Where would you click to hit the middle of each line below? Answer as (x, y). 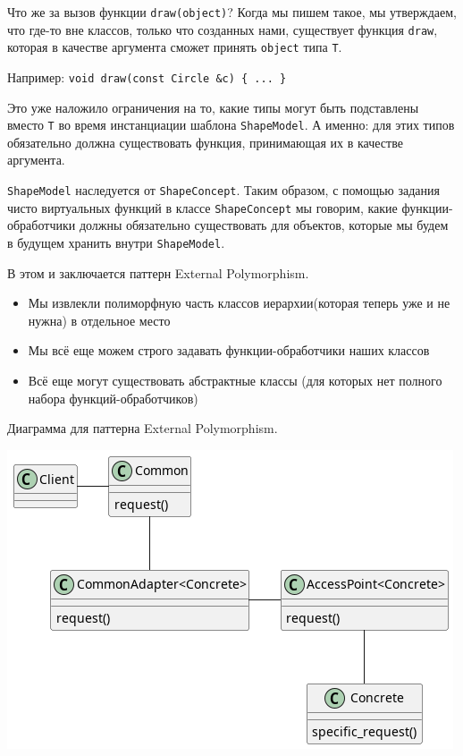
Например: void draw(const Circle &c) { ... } (147, 76)
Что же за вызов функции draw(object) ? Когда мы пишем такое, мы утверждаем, (232, 12)
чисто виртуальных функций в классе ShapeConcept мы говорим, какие (202, 207)
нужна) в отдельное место (99, 320)
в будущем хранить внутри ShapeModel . (116, 242)
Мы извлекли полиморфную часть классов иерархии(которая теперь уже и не (239, 303)
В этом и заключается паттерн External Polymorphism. (158, 272)
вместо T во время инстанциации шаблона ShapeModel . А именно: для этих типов (231, 125)
